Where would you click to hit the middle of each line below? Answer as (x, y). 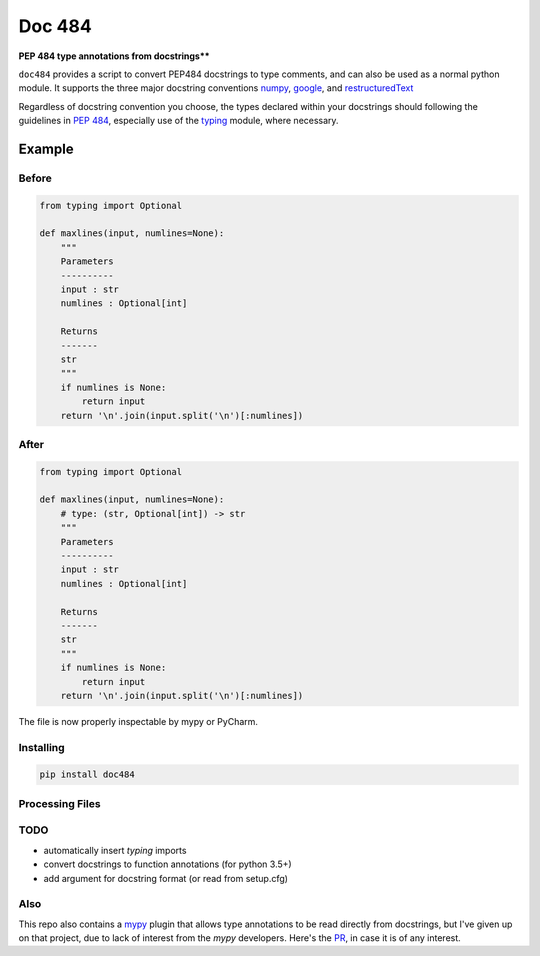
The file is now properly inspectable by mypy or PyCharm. (138, 721)
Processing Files (59, 803)
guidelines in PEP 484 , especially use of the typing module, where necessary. (178, 121)
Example (46, 148)
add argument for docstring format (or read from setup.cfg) (166, 878)
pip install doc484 (87, 774)
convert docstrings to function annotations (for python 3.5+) (167, 864)
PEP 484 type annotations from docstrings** (114, 56)
